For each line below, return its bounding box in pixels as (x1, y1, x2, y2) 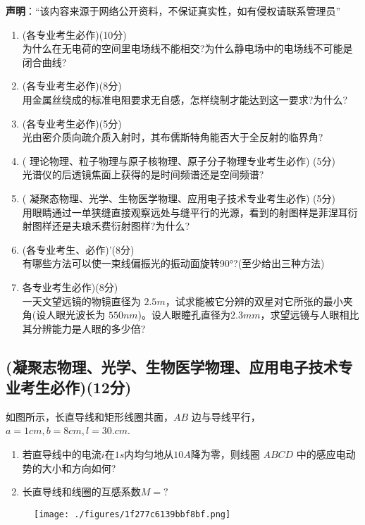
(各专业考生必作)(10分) (22, 27, 127, 42)
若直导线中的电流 (22, 447, 101, 462)
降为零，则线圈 (190, 447, 260, 462)
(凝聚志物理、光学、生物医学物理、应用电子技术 (6, 355, 338, 377)
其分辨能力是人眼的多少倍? (22, 321, 146, 335)
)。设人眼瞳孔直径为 (137, 307, 231, 322)
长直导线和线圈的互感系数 (22, 484, 141, 499)
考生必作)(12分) (20, 376, 132, 398)
